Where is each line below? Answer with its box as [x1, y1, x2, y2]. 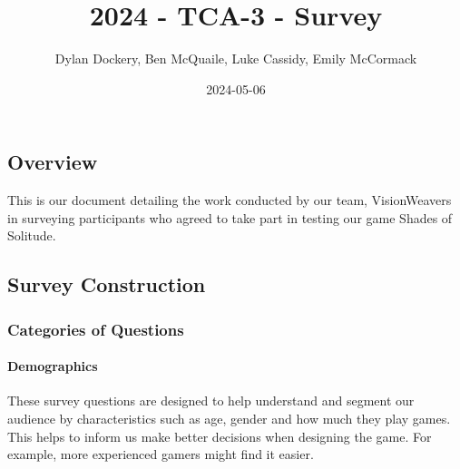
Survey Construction [7, 270, 206, 298]
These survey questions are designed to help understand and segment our [7, 391, 415, 410]
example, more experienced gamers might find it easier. [7, 445, 314, 464]
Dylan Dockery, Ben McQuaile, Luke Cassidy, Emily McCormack [54, 49, 417, 68]
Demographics [7, 357, 98, 376]
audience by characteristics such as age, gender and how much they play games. [7, 408, 451, 427]
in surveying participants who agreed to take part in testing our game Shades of [7, 208, 453, 227]
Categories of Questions [7, 318, 184, 340]
